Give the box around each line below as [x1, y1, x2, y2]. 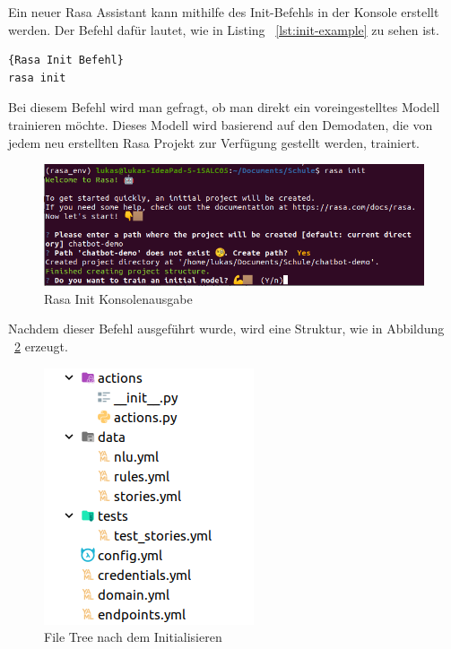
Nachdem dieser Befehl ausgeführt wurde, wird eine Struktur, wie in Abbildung [8, 319, 445, 338]
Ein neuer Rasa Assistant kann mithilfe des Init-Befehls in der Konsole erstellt [8, 3, 439, 21]
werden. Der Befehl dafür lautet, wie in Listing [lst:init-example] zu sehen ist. [8, 20, 439, 39]
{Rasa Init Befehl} [8, 54, 124, 67]
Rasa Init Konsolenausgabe [44, 289, 193, 307]
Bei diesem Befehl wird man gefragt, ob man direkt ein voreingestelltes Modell [8, 98, 440, 117]
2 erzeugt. [14, 336, 68, 355]
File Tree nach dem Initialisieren [44, 627, 222, 646]
